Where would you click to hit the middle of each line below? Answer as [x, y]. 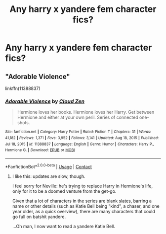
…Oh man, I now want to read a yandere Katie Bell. [63, 226]
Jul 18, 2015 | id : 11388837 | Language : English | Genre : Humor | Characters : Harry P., [80, 144]
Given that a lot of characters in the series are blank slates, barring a [82, 201]
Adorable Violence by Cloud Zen [45, 101]
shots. [23, 123]
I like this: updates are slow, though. [49, 176]
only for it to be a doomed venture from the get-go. [64, 191]
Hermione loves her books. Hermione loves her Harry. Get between [86, 112]
